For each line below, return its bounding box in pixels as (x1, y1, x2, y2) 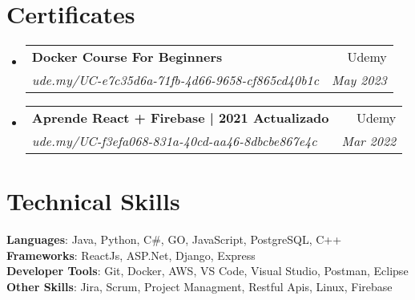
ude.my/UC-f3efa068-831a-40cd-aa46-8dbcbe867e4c (31, 132, 317, 151)
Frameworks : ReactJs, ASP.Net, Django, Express (6, 246, 256, 263)
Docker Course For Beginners (31, 47, 223, 67)
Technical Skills (6, 184, 180, 217)
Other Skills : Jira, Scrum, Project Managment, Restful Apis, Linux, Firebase (6, 278, 393, 295)
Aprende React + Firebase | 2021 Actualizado (31, 108, 329, 128)
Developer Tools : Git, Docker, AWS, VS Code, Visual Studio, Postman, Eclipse (6, 262, 409, 279)
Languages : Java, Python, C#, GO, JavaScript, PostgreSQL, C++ (6, 231, 342, 248)
